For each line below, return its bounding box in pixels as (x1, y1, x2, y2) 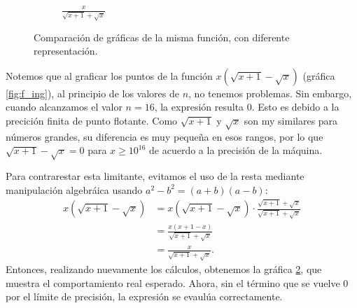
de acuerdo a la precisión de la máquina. (149, 143, 323, 157)
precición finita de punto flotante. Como (6, 113, 178, 128)
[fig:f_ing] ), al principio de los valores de (6, 85, 179, 100)
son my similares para (244, 113, 338, 128)
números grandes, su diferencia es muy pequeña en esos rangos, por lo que (6, 129, 323, 143)
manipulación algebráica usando (6, 182, 143, 197)
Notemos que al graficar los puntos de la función (6, 68, 213, 83)
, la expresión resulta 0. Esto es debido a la (154, 99, 339, 114)
